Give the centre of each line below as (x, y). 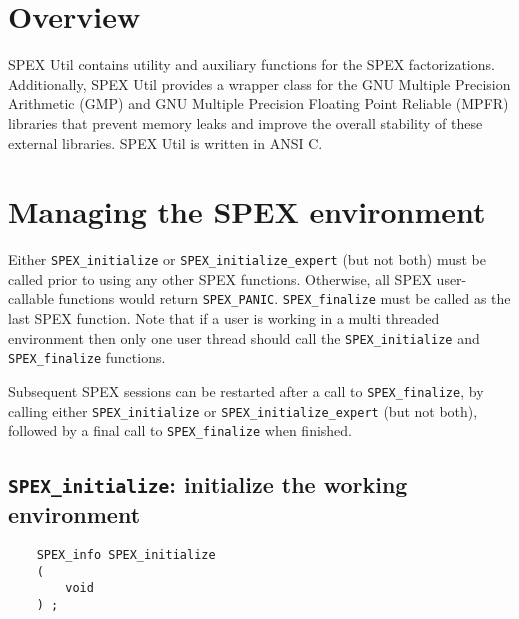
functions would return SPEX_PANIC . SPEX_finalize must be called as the (284, 298)
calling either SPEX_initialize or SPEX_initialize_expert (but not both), (243, 410)
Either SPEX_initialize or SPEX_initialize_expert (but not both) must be (247, 259)
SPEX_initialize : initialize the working (208, 484)
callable (31, 298)
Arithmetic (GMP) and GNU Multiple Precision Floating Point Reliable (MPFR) (258, 103)
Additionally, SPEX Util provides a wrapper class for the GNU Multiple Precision (259, 83)
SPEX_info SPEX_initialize (126, 555)
